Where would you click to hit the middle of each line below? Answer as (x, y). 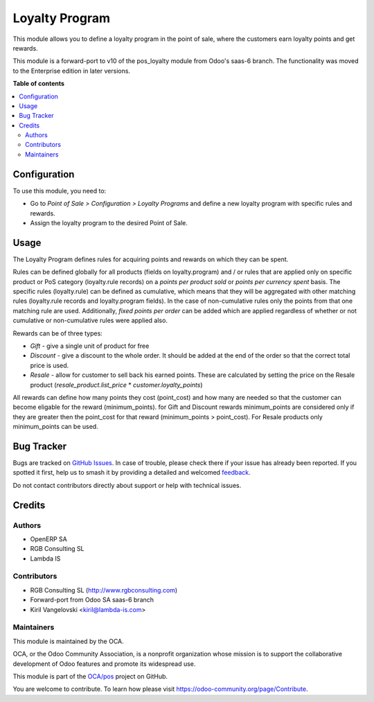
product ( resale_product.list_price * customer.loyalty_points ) (117, 385)
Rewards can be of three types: (58, 333)
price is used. (50, 365)
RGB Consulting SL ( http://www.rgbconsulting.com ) (104, 590)
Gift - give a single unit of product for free (90, 346)
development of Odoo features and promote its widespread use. (104, 664)
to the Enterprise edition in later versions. (72, 71)
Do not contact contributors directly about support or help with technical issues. (127, 485)
